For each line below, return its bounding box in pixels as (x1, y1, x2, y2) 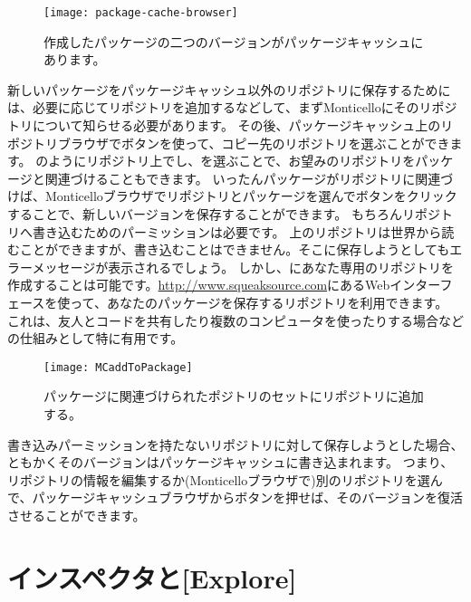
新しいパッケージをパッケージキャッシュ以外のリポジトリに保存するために (7, 80, 451, 99)
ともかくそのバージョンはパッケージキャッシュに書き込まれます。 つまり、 (7, 453, 454, 472)
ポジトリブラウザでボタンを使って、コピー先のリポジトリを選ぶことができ (7, 133, 450, 152)
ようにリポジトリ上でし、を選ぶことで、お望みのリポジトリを (48, 151, 416, 170)
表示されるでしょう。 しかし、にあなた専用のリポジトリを (108, 257, 454, 276)
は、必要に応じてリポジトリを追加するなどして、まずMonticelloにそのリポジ (7, 98, 457, 117)
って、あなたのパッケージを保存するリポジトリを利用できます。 (70, 292, 448, 311)
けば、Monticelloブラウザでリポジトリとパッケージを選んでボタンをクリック (7, 186, 457, 205)
